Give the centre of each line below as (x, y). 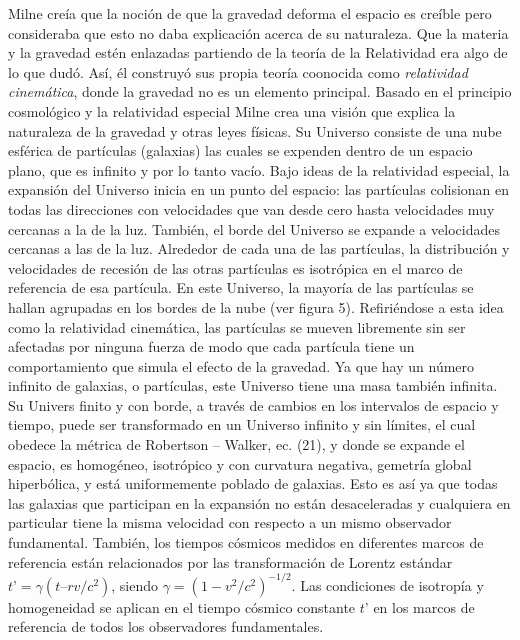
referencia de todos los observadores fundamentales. (166, 626)
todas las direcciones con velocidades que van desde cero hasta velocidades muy (251, 208)
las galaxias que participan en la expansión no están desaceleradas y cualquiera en (259, 502)
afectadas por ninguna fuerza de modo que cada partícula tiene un (211, 346)
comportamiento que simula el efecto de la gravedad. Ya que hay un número (241, 365)
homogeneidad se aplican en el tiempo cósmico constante (182, 606)
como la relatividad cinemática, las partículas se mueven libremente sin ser (237, 326)
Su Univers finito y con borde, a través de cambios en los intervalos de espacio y (253, 404)
